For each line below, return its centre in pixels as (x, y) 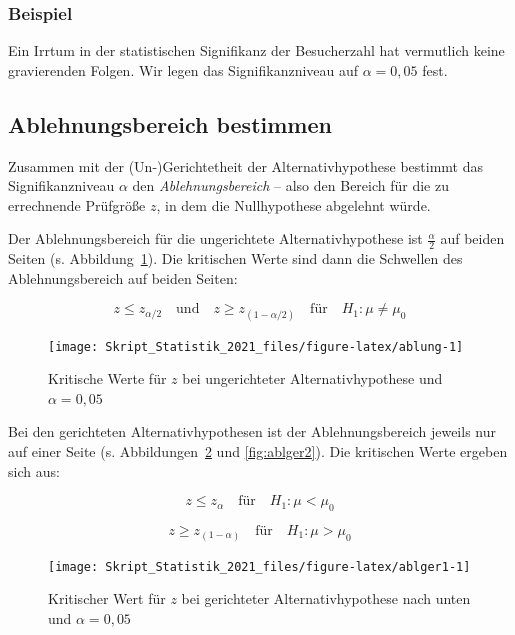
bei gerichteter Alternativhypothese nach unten (326, 598)
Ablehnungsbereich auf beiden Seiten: (123, 277)
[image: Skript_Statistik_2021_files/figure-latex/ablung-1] (256, 346)
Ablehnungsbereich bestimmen (170, 123)
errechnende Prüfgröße (77, 204)
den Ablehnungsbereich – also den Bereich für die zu (290, 185)
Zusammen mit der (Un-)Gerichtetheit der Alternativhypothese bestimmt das (245, 165)
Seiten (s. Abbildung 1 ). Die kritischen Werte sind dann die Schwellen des (235, 258)
